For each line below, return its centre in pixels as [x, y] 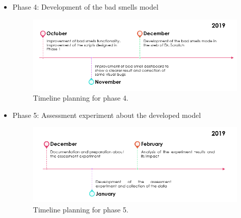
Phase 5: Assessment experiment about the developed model [107, 115]
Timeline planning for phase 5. [81, 209]
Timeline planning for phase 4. [81, 98]
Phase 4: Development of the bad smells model [85, 7]
